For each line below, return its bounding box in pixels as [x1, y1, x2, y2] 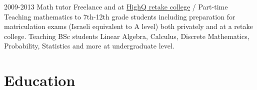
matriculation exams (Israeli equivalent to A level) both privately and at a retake [4, 21, 253, 31]
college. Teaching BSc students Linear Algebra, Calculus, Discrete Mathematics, [4, 30, 249, 41]
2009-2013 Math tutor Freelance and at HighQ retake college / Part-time [4, 1, 228, 11]
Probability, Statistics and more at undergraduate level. [4, 40, 174, 51]
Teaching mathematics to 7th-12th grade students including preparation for [4, 11, 235, 21]
